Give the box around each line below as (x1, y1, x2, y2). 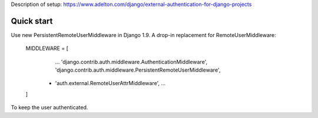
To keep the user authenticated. (11, 104, 88, 111)
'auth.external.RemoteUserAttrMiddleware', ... (55, 80, 166, 87)
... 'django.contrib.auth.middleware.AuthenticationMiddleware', (55, 58, 208, 65)
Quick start (11, 16, 53, 26)
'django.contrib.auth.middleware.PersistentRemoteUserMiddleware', (55, 66, 221, 73)
